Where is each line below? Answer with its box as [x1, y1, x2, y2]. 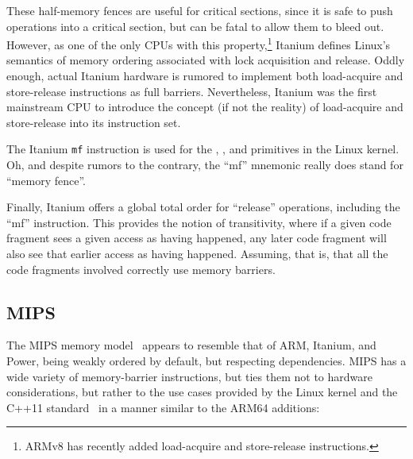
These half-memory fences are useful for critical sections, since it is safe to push [6, 2, 393, 18]
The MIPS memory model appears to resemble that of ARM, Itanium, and [6, 337, 376, 353]
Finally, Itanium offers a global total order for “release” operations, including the [6, 199, 400, 215]
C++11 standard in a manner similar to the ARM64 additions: [6, 399, 320, 415]
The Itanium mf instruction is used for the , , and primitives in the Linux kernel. [6, 141, 399, 157]
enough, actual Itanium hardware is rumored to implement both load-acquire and [6, 67, 403, 84]
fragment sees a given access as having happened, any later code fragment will [6, 229, 387, 246]
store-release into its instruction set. [6, 114, 181, 130]
